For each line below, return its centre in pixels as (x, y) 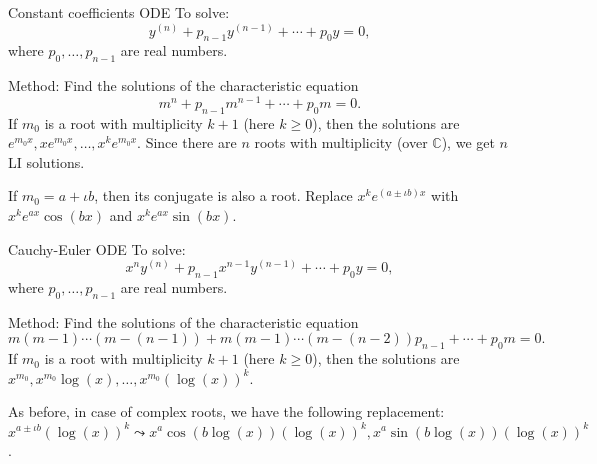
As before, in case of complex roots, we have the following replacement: (226, 411)
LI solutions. (46, 161)
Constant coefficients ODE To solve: (119, 12)
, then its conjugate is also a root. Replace (223, 195)
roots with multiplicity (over (341, 142)
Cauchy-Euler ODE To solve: (97, 248)
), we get (468, 142)
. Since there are (187, 142)
